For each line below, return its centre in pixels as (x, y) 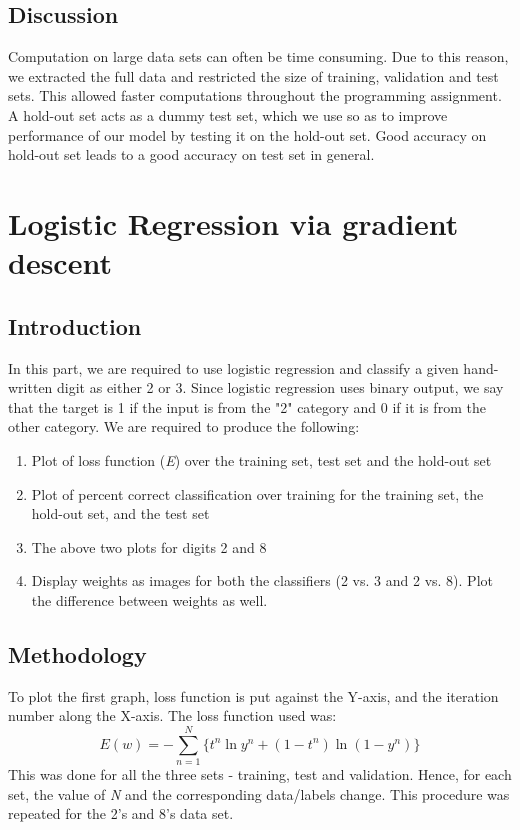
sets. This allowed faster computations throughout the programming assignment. (255, 95)
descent (60, 262)
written (30, 387)
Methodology (77, 653)
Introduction (75, 325)
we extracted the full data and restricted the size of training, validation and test (253, 75)
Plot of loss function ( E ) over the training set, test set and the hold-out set (261, 459)
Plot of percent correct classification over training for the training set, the (257, 493)
